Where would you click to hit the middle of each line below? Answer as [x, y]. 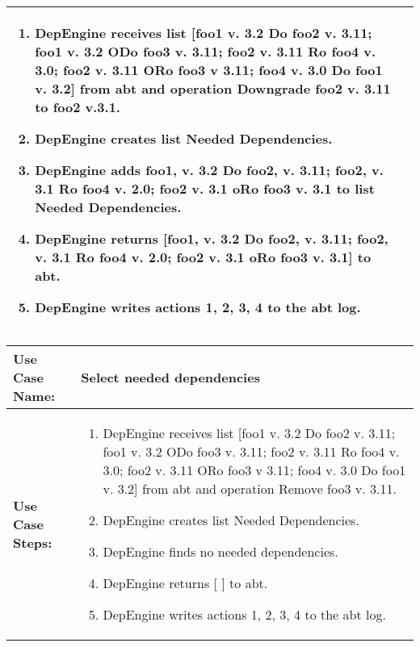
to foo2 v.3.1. [78, 107]
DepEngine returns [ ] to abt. [185, 583]
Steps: [33, 542]
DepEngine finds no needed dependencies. [220, 551]
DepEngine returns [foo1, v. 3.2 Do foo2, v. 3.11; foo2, [212, 238]
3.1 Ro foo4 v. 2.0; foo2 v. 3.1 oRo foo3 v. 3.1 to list [205, 188]
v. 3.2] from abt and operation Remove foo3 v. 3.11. [250, 488]
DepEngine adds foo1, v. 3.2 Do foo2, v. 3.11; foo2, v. [209, 170]
